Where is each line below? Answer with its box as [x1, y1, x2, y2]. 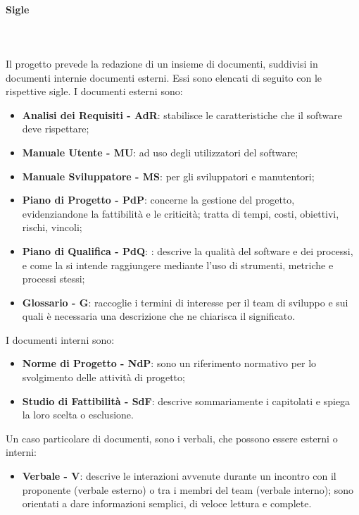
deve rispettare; [22, 121, 89, 136]
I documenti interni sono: [6, 332, 115, 347]
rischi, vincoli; [22, 220, 82, 235]
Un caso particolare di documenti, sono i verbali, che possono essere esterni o [6, 430, 338, 445]
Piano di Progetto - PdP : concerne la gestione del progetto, [22, 192, 295, 207]
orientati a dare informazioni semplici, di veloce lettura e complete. [22, 496, 312, 511]
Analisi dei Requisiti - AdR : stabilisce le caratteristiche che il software [22, 107, 342, 122]
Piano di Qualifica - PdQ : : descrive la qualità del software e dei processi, [22, 243, 353, 258]
